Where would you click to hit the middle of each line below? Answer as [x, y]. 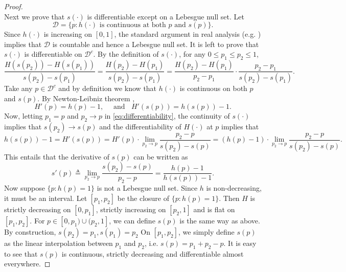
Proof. [14, 6]
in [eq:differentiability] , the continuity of [167, 116]
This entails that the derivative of [57, 156]
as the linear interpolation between [59, 243]
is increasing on [68, 34]
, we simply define [206, 231]
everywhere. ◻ [27, 264]
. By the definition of [126, 54]
